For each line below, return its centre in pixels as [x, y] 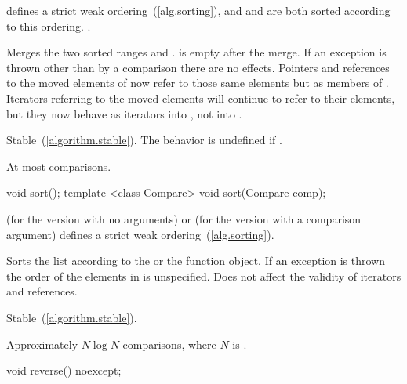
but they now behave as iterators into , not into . [124, 113]
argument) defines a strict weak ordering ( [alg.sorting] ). [140, 234]
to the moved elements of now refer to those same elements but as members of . [198, 83]
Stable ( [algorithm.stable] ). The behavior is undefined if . [144, 140]
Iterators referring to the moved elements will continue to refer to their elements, [201, 98]
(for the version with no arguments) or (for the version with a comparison [184, 218]
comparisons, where [169, 344]
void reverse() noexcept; [64, 370]
